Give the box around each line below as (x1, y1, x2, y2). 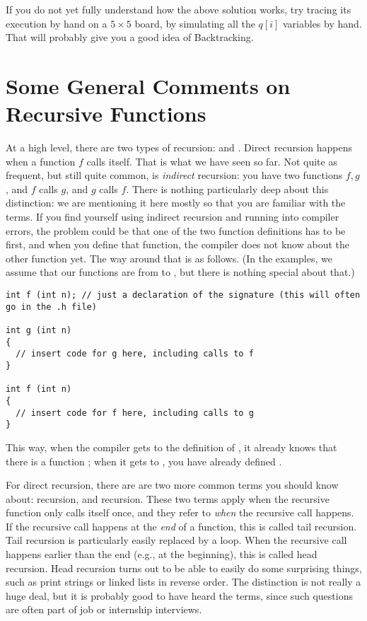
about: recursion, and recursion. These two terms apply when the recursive (6, 491, 330, 506)
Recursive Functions (6, 99, 206, 128)
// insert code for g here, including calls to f (16, 349, 254, 359)
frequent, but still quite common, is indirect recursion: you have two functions (6, 168, 343, 182)
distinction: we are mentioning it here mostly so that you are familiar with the (6, 195, 346, 210)
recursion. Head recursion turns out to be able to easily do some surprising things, (6, 560, 362, 575)
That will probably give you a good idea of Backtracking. (6, 30, 254, 45)
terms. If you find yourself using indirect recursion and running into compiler (6, 209, 339, 224)
